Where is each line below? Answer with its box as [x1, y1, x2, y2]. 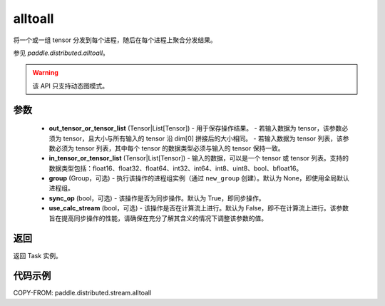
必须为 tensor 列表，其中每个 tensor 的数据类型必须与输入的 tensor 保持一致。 [54, 143, 284, 153]
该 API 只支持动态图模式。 [32, 81, 109, 90]
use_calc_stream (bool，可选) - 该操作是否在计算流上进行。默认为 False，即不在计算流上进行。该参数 [48, 204, 349, 213]
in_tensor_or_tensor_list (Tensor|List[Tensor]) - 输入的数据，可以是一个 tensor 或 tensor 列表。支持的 [48, 154, 349, 163]
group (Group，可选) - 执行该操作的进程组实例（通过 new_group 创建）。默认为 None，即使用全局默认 [48, 174, 349, 183]
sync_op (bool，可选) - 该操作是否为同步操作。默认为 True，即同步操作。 [48, 193, 265, 203]
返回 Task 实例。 [13, 251, 62, 260]
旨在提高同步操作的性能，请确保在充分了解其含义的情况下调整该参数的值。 [48, 214, 267, 223]
